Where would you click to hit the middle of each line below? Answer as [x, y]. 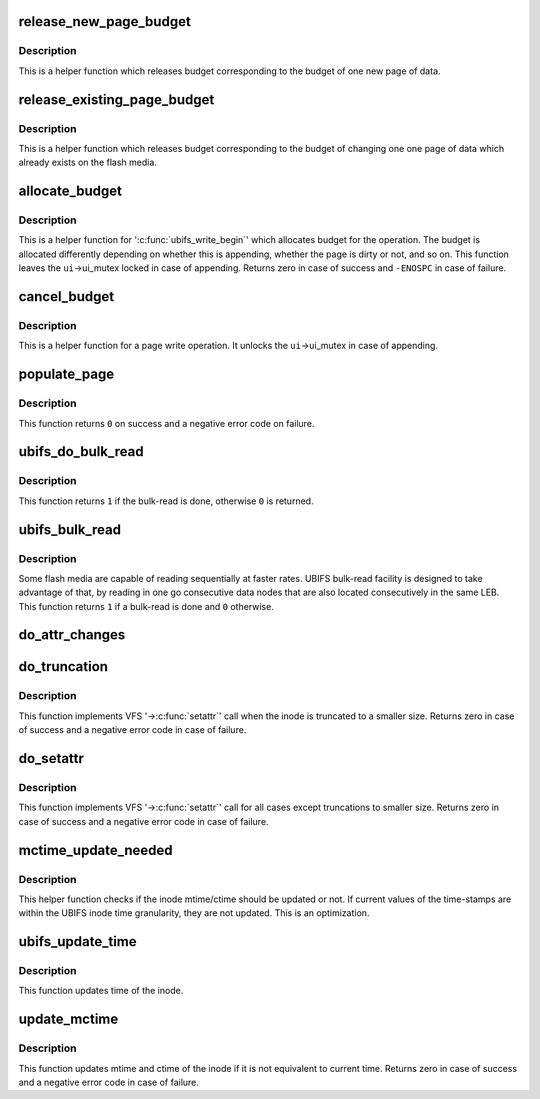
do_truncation [63, 666]
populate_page [66, 374]
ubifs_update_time [77, 941]
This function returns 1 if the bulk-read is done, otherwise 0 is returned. [166, 501]
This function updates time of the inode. [101, 991]
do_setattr [51, 758]
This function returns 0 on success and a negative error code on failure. [166, 423]
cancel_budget [66, 296]
